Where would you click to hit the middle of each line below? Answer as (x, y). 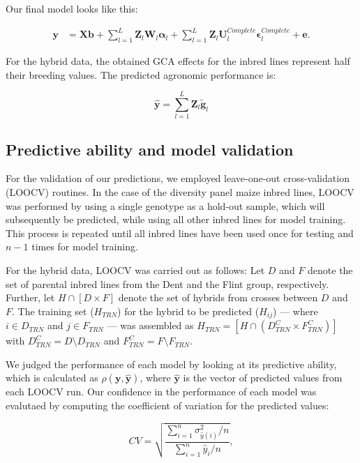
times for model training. (85, 246)
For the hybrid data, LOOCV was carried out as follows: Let (135, 270)
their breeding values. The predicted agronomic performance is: (141, 74)
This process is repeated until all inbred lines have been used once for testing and (180, 233)
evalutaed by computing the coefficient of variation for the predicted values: (167, 405)
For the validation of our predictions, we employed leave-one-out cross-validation (178, 178)
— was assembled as (150, 325)
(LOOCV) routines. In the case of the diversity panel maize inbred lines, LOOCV (180, 192)
